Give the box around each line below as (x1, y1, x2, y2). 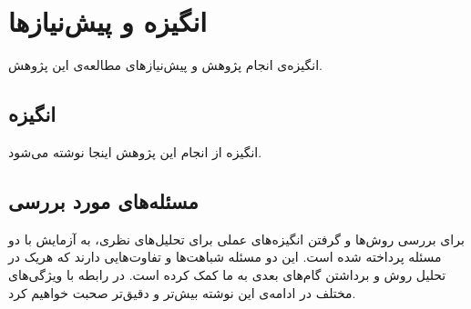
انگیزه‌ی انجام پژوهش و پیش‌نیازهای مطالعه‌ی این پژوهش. (8, 55, 323, 75)
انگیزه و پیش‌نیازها (8, 3, 208, 40)
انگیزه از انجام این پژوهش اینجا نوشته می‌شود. (8, 142, 262, 161)
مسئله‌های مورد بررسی (8, 186, 199, 214)
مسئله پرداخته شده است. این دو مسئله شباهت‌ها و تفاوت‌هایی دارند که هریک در (8, 247, 442, 266)
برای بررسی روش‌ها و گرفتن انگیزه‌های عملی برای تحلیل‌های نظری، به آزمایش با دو (8, 229, 465, 248)
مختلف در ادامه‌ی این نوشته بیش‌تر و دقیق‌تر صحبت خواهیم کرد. (8, 283, 356, 302)
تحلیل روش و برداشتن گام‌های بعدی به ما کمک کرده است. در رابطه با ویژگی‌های (8, 264, 446, 284)
